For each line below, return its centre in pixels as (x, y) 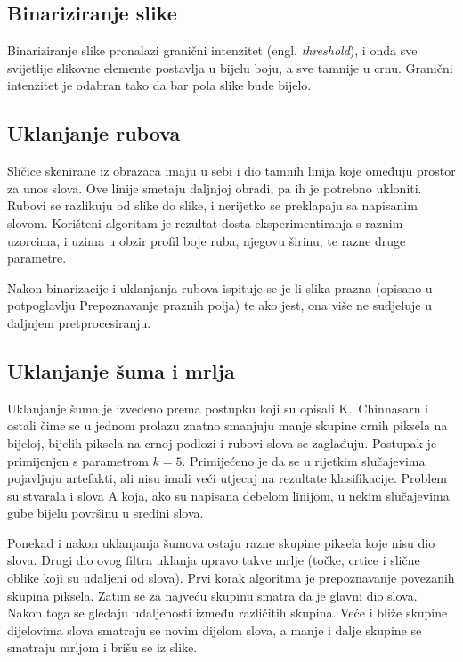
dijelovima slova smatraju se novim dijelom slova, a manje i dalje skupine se (215, 629)
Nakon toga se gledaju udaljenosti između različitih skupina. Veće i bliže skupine (227, 613)
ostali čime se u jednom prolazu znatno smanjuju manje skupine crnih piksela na (227, 425)
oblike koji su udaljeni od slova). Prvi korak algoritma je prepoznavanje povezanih (231, 578)
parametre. (37, 258)
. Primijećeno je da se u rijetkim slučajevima (304, 460)
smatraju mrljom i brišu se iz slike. (102, 647)
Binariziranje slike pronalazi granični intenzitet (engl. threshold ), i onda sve (212, 50)
